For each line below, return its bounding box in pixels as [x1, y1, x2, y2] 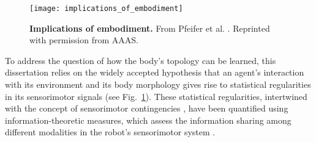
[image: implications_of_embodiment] [29, 4, 183, 13]
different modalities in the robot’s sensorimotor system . [5, 126, 216, 138]
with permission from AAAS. [29, 34, 138, 46]
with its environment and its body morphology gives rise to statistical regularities [5, 78, 311, 91]
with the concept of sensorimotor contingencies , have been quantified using [5, 102, 288, 115]
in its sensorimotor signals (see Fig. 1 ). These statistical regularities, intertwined [5, 90, 307, 102]
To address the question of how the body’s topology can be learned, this [5, 54, 276, 66]
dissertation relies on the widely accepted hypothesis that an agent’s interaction [5, 66, 304, 79]
